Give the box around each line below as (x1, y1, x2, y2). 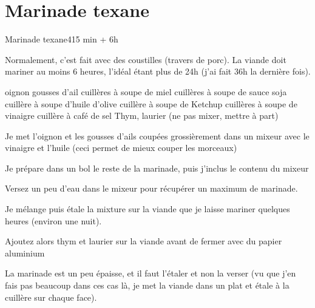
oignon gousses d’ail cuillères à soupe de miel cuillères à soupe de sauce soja (5, 85, 287, 98)
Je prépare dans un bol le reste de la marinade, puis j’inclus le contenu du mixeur (5, 161, 309, 174)
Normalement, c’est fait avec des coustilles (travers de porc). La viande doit (5, 53, 286, 65)
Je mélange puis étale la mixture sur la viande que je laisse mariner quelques (5, 203, 290, 215)
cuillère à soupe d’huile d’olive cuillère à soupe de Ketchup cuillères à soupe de (5, 97, 297, 110)
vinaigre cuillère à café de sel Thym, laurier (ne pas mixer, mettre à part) (5, 109, 279, 122)
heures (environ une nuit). (5, 214, 102, 227)
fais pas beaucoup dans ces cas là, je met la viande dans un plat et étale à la (5, 279, 290, 292)
